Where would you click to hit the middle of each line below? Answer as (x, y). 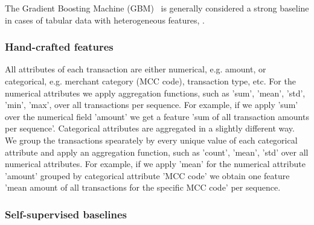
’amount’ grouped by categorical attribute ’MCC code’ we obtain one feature (147, 175)
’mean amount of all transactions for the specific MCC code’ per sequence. (143, 187)
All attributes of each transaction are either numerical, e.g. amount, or (136, 69)
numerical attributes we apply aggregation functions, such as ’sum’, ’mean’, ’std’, (155, 93)
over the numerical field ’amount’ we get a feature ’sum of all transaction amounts (157, 116)
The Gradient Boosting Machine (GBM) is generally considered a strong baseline (157, 8)
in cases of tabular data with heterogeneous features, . (105, 20)
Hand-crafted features (59, 47)
